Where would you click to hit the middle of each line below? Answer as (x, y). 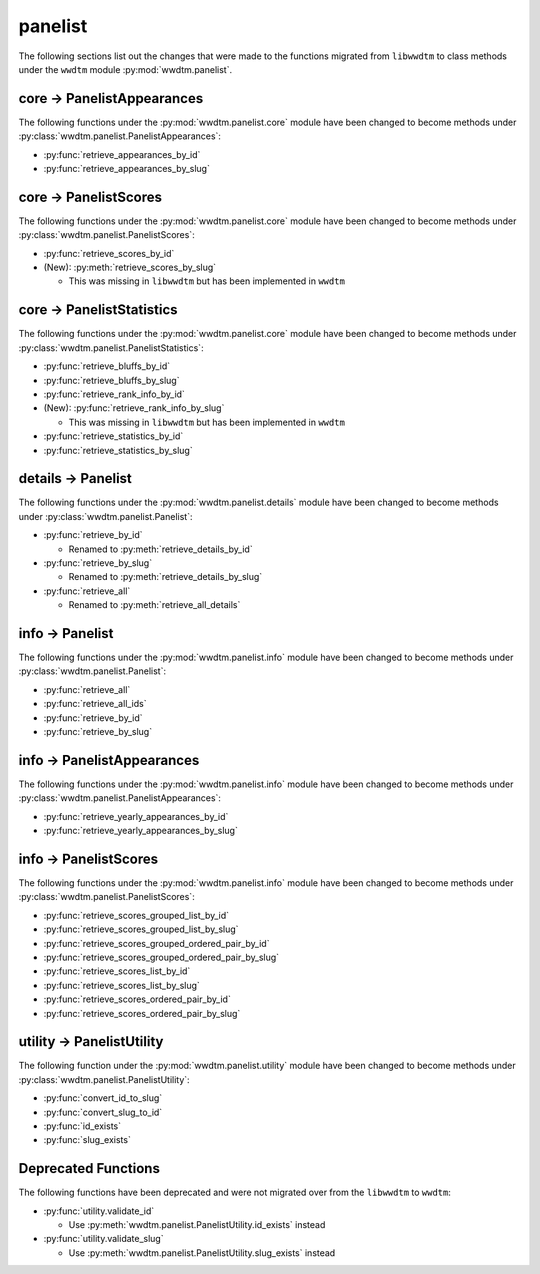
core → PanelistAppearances (111, 98)
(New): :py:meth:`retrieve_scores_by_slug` (130, 267)
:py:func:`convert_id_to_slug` (103, 1098)
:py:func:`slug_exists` (87, 1140)
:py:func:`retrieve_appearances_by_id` (122, 154)
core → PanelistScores (90, 196)
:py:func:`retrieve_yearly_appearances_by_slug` (141, 831)
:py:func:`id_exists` (82, 1126)
